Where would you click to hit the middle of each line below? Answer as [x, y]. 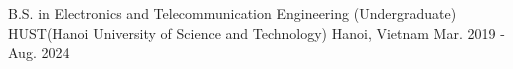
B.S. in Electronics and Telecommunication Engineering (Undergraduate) [232, 13]
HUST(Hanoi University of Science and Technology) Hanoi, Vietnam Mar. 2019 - [256, 32]
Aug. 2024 [39, 52]
